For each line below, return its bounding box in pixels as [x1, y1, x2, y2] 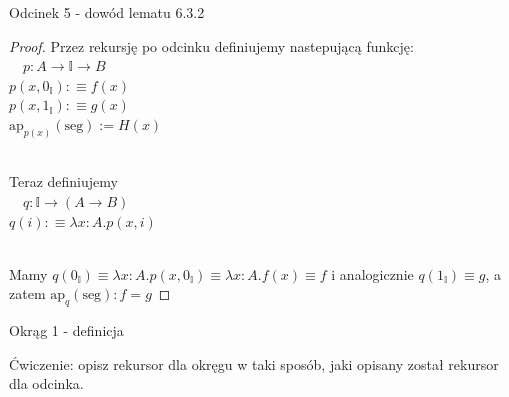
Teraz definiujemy [9, 171, 118, 192]
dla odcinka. [9, 373, 84, 394]
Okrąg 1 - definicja [9, 320, 124, 341]
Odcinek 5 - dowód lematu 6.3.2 [9, 2, 205, 22]
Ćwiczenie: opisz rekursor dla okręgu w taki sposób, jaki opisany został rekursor [9, 353, 499, 374]
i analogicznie [331, 263, 414, 284]
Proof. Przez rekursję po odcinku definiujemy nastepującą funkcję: [9, 35, 414, 56]
